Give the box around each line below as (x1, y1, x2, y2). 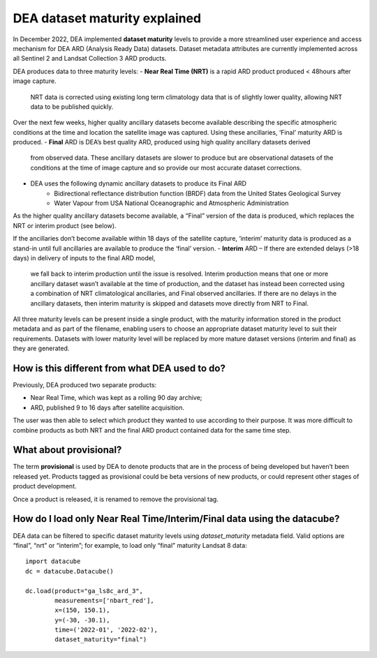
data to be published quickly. (30, 102, 114, 111)
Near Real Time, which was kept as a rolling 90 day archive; (30, 394, 202, 402)
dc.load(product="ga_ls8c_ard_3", (25, 587, 143, 595)
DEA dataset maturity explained (13, 10, 202, 26)
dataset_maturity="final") (54, 636, 147, 643)
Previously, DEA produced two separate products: (13, 381, 157, 389)
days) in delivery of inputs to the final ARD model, (13, 253, 156, 262)
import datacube (25, 558, 81, 565)
